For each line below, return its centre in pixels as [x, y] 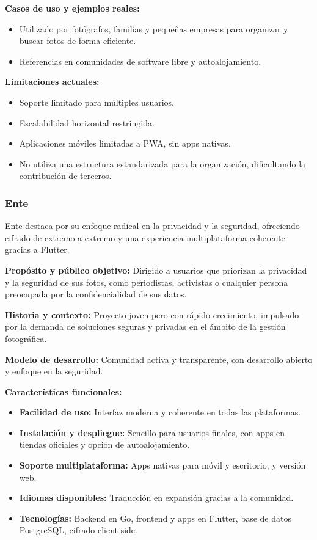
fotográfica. [26, 338]
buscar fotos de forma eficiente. [78, 41]
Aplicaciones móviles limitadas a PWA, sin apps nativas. [125, 143]
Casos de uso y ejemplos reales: [72, 8]
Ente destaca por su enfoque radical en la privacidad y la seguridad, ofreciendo [152, 226]
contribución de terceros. [65, 176]
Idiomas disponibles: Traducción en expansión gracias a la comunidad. [156, 498]
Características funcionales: [64, 391]
